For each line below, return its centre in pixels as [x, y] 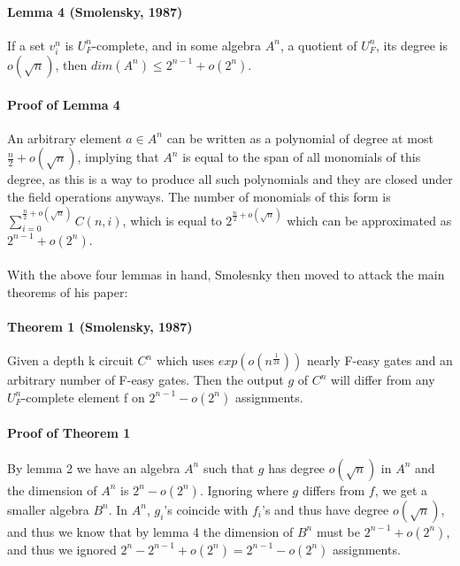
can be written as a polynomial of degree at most [300, 138]
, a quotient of [318, 45]
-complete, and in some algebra [177, 45]
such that [229, 467]
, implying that [118, 157]
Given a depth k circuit [70, 360]
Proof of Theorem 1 [69, 432]
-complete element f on [83, 397]
